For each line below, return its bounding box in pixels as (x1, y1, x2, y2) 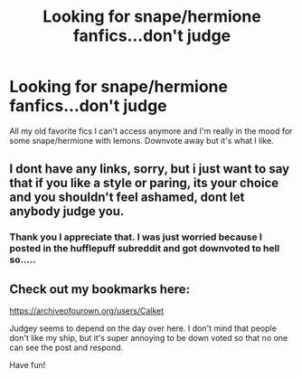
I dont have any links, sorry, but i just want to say (9, 161, 290, 177)
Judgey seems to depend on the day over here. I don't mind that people (9, 323, 278, 334)
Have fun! (9, 360, 46, 371)
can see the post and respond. (9, 342, 124, 354)
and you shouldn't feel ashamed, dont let (9, 190, 245, 205)
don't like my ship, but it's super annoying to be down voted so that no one (9, 333, 288, 344)
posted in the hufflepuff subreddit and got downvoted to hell (9, 242, 280, 255)
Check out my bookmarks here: (9, 281, 191, 297)
